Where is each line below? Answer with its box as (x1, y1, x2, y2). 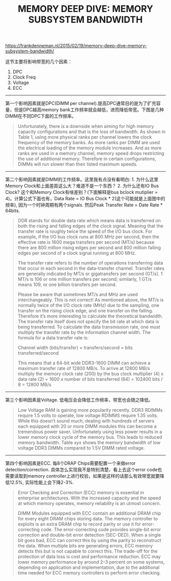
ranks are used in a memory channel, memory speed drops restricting (17, 150, 164, 156)
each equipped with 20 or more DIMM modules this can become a (17, 424, 157, 430)
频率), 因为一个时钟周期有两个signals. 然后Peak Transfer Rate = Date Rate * (5, 202, 163, 208)
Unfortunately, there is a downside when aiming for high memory (17, 123, 154, 129)
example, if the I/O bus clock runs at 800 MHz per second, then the (17, 234, 159, 240)
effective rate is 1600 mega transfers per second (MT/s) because (17, 239, 155, 245)
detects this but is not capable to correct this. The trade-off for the (17, 548, 158, 554)
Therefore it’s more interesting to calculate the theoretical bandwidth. (17, 313, 163, 319)
